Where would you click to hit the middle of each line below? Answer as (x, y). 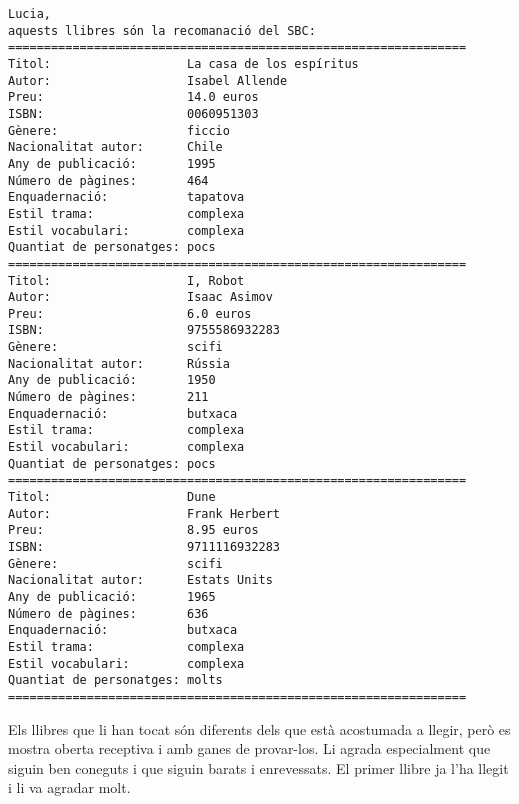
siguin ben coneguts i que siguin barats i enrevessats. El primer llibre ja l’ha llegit (258, 767)
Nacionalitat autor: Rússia (119, 363)
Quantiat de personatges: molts (115, 680)
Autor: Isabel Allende (148, 80)
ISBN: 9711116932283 (144, 547)
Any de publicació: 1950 (112, 380)
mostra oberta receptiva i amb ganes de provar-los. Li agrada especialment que (249, 748)
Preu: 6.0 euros (130, 313)
